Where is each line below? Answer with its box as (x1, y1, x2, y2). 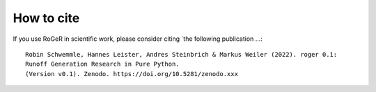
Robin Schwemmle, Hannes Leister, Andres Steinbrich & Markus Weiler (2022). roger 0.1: (25, 50, 338, 58)
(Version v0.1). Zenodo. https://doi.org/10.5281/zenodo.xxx (25, 70, 238, 77)
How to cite (13, 10, 80, 26)
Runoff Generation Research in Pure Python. (25, 60, 180, 68)
